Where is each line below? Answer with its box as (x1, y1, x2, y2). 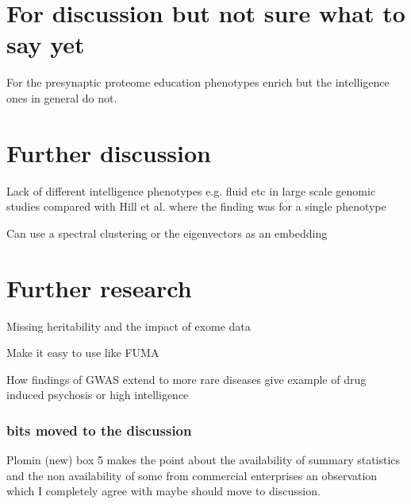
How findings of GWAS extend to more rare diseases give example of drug (6, 370, 367, 387)
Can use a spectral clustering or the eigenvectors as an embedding (6, 224, 328, 241)
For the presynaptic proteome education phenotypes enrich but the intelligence (6, 74, 390, 91)
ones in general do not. (6, 89, 117, 106)
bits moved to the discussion (6, 420, 192, 440)
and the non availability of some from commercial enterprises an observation (6, 467, 378, 483)
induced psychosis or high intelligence (6, 386, 189, 403)
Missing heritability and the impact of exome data (6, 317, 251, 334)
